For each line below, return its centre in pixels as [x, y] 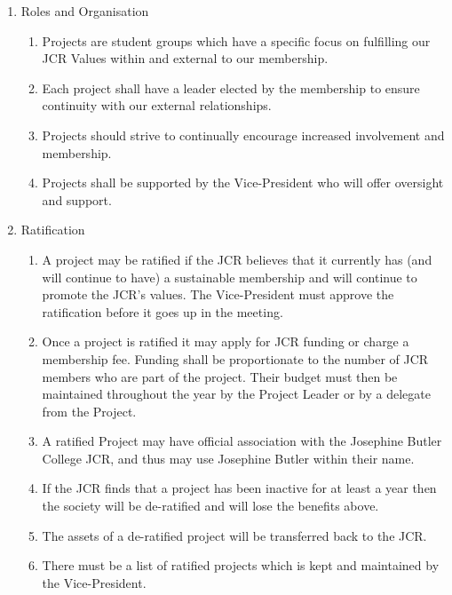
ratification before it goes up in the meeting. [163, 311]
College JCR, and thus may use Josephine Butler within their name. [228, 458]
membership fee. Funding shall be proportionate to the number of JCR [235, 358]
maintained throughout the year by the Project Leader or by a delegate [236, 394]
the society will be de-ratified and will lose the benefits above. [210, 506]
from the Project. [89, 411]
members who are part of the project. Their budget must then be [220, 376]
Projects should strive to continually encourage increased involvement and [243, 135]
